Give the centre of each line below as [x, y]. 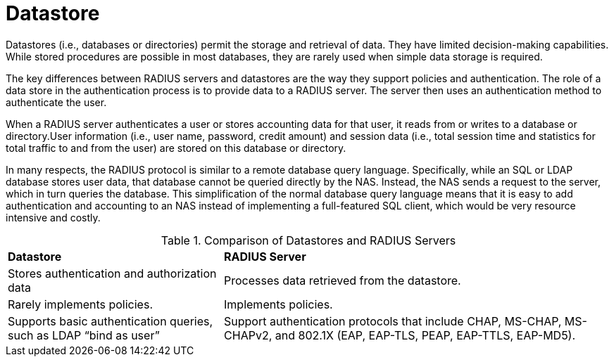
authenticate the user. [56, 102]
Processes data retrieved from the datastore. [343, 280]
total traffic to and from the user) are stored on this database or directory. [176, 148]
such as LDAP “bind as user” [84, 335]
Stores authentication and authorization [112, 273]
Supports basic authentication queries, [111, 321]
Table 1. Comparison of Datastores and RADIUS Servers [308, 240]
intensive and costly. [53, 217]
